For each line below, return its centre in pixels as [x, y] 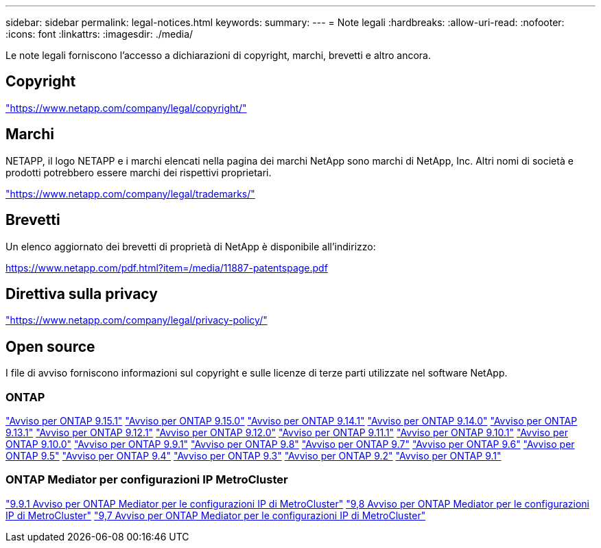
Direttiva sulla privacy [82, 294]
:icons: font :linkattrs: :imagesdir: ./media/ [99, 34]
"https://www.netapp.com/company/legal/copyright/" [126, 108]
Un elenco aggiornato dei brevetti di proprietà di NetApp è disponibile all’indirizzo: [191, 246]
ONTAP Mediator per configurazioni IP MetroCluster [147, 480]
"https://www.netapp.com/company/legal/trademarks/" [130, 193]
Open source [50, 346]
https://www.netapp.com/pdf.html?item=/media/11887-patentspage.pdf [167, 267]
